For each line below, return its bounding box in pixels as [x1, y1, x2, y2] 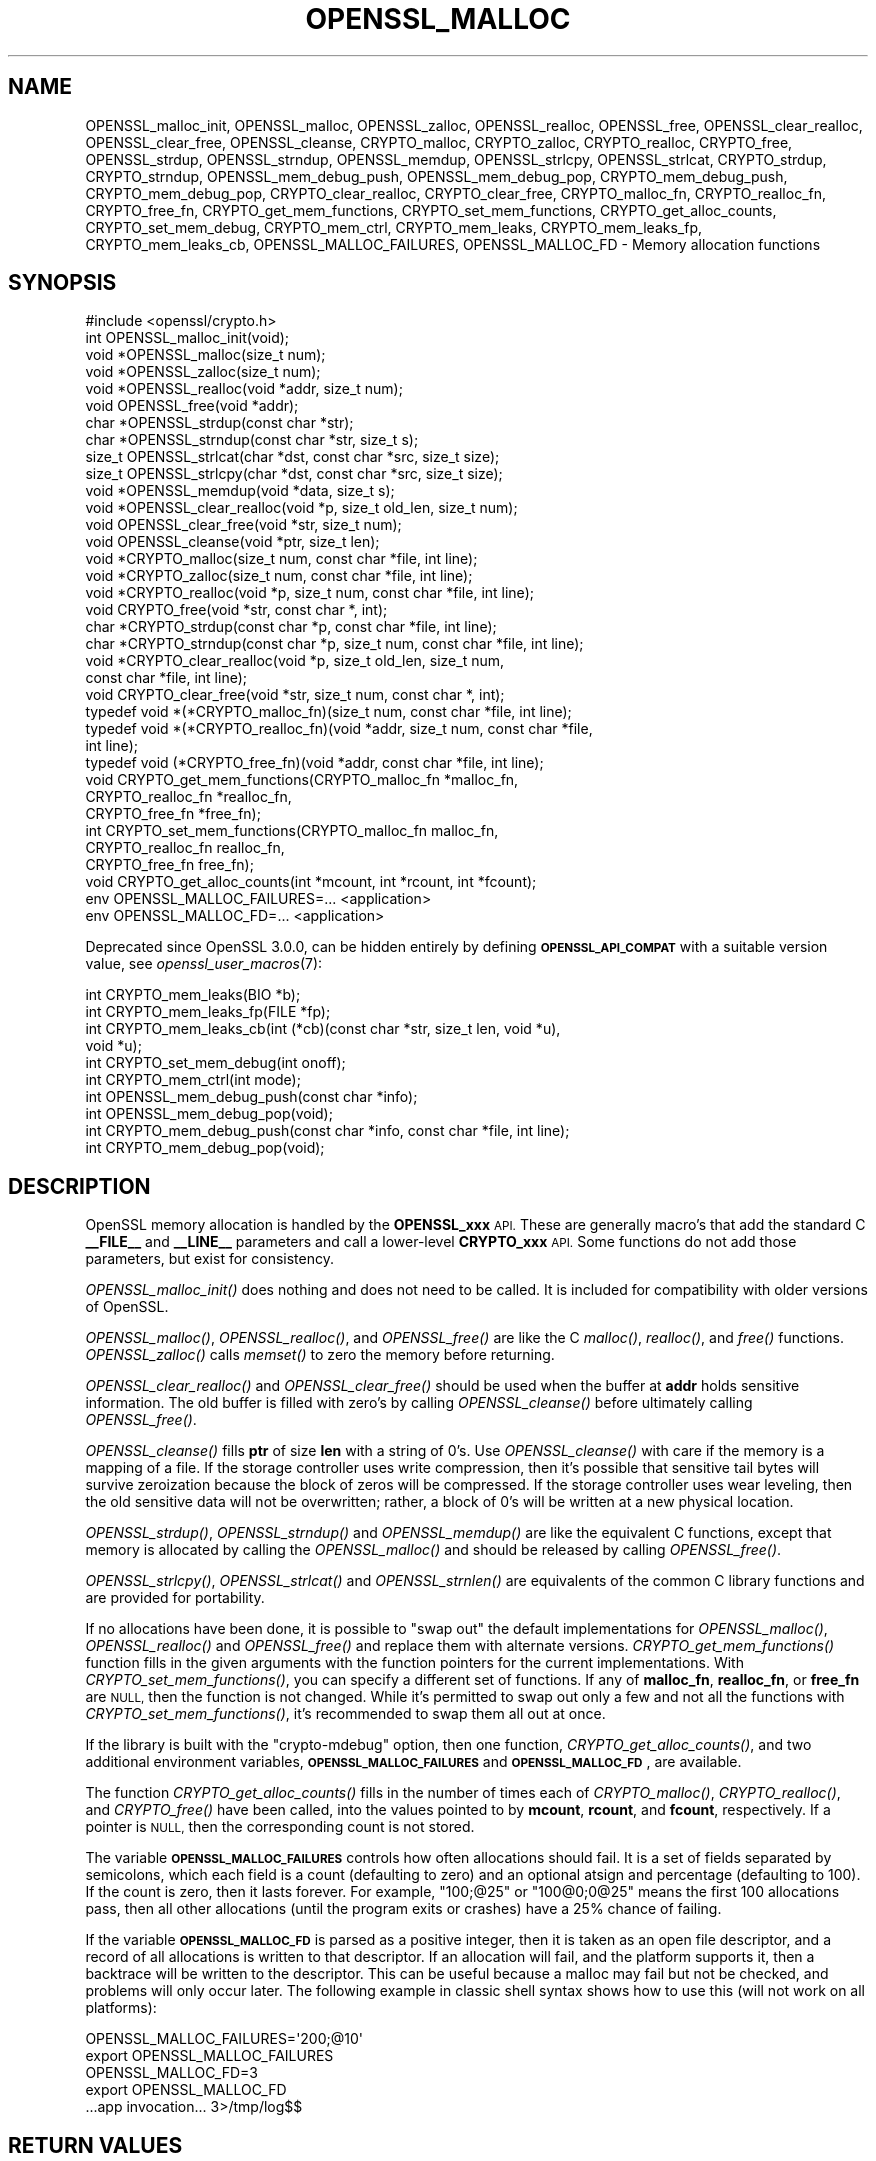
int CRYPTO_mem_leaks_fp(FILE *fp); [85, 1003, 331, 1021]
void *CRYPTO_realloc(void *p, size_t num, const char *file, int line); [85, 584, 534, 602]
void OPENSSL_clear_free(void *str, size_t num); [85, 516, 402, 534]
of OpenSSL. [85, 1298, 169, 1316]
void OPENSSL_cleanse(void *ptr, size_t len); [85, 533, 380, 551]
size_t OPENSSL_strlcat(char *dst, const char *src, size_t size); [85, 448, 500, 466]
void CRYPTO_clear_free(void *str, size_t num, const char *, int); [85, 686, 505, 704]
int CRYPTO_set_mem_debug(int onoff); [85, 1054, 346, 1072]
